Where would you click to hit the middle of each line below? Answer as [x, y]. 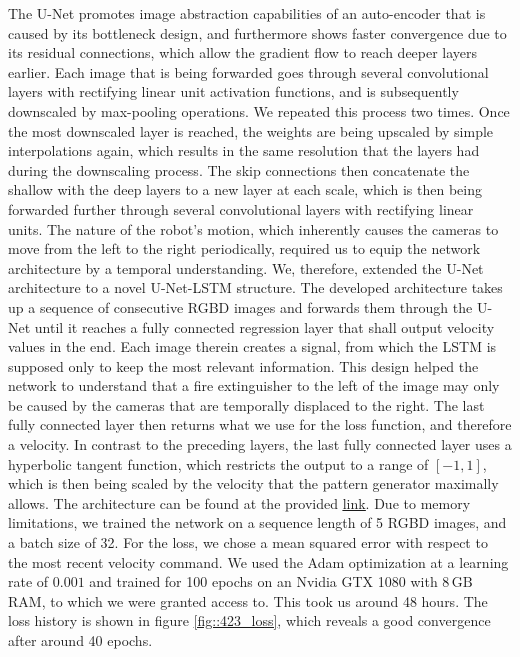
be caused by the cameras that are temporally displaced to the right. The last [246, 404]
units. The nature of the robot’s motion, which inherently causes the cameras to [253, 228]
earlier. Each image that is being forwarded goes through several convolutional [248, 71]
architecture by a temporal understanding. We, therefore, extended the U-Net [246, 267]
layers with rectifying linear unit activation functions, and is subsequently [233, 91]
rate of [28, 581]
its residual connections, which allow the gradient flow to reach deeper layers [243, 52]
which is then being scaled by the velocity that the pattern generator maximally [253, 483]
